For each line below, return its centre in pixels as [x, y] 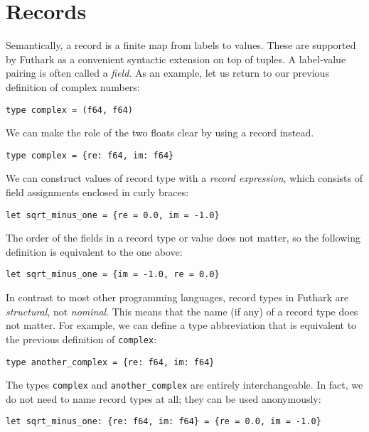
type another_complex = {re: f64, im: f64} [110, 362]
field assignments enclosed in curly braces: [97, 192]
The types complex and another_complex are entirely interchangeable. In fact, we [184, 385]
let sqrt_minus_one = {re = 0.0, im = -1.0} [113, 215]
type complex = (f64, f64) [69, 110]
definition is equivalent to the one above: [94, 251]
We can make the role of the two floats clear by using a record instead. [160, 133]
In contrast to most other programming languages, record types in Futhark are [177, 297]
